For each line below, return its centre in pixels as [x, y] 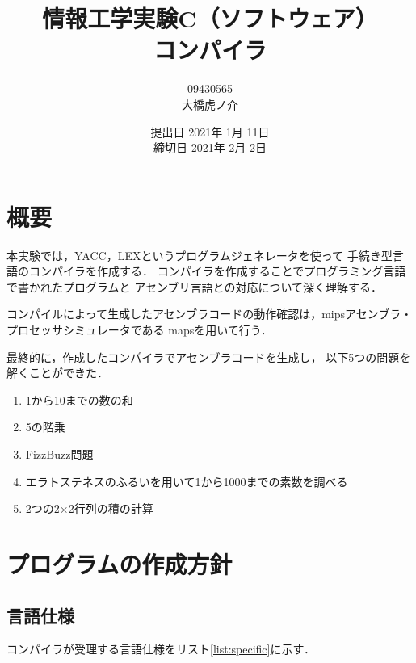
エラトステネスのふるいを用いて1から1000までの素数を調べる [187, 481]
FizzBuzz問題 [59, 453]
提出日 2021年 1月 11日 [210, 131]
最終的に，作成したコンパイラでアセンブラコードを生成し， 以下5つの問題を [209, 357]
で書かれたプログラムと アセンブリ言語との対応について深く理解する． [194, 286]
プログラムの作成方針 [120, 563]
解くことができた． [57, 373]
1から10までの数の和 [79, 399]
